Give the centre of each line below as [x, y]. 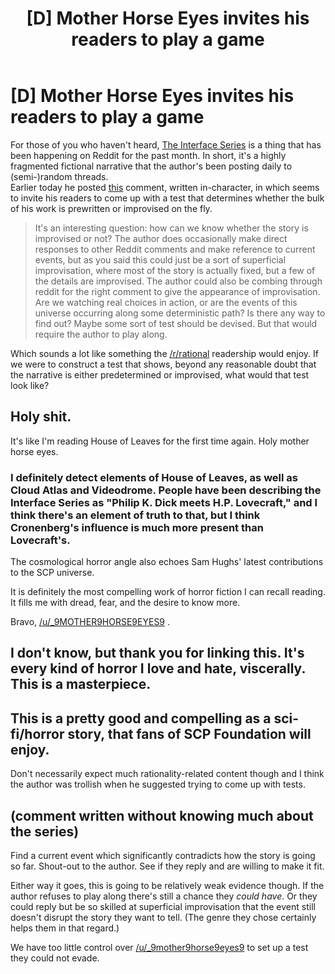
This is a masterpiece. [81, 684]
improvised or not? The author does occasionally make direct [161, 238]
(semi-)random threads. [59, 176]
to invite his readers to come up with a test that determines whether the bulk [167, 198]
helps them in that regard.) [65, 928]
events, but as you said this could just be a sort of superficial [160, 259]
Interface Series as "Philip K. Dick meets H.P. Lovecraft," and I [164, 502]
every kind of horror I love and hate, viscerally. [158, 668]
